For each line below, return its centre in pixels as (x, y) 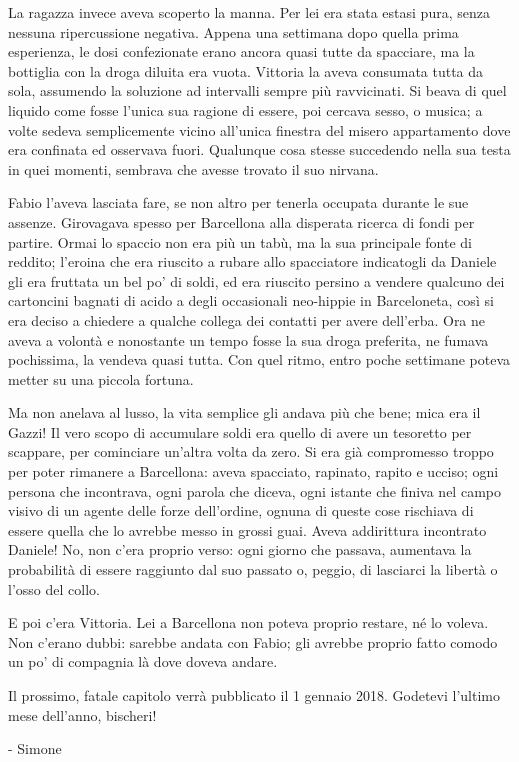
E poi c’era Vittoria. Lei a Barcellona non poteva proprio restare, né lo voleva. (248, 622)
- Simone (35, 748)
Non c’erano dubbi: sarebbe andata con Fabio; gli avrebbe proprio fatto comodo (253, 641)
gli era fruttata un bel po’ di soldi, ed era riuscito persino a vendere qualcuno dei (256, 280)
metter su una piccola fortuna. (101, 378)
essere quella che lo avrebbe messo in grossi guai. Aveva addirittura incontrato (247, 529)
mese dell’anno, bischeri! (82, 714)
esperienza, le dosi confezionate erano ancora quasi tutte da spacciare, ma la (241, 51)
